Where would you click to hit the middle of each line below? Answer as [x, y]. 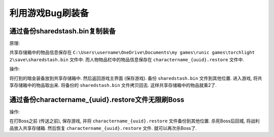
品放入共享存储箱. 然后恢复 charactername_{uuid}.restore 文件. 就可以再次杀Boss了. [103, 128]
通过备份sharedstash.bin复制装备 [63, 31]
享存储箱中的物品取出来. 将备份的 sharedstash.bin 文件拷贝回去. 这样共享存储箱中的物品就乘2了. [113, 85]
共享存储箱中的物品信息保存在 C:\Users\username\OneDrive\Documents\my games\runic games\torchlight [132, 53]
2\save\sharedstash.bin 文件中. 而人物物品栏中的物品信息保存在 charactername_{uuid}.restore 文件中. [127, 59]
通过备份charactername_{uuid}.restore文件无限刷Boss [97, 99]
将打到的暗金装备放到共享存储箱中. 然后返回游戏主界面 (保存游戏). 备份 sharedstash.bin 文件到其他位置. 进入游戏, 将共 [136, 78]
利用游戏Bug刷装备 [49, 13]
